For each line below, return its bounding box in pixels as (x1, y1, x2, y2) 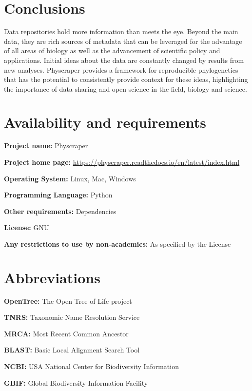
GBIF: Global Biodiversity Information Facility (4, 377, 148, 388)
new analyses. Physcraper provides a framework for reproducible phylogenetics (4, 64, 238, 75)
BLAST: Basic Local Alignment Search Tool (4, 345, 140, 355)
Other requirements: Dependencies (4, 206, 116, 216)
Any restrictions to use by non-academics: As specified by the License (4, 238, 231, 249)
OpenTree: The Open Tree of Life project (4, 295, 132, 306)
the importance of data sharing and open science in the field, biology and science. (4, 83, 247, 94)
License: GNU (4, 222, 49, 233)
